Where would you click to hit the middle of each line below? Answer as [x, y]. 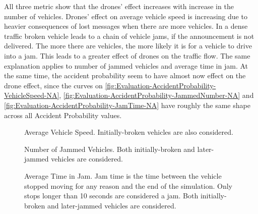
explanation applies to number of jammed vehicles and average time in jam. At [126, 65]
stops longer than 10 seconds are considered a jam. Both [111, 196]
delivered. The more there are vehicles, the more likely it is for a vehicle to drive [128, 46]
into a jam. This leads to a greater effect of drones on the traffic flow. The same [127, 55]
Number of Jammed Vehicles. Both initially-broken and [110, 149]
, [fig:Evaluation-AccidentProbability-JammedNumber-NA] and [156, 95]
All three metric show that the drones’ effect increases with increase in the [119, 6]
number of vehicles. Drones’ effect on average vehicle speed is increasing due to [126, 16]
